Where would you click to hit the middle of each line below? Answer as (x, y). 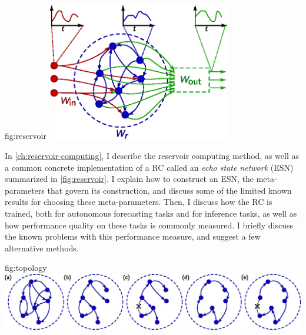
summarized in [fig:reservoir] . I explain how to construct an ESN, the (129, 179)
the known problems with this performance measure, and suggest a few (133, 236)
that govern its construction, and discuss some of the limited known (169, 190)
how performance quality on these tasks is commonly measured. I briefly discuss (149, 225)
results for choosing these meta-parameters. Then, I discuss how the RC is (139, 202)
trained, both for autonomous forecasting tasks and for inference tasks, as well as (151, 213)
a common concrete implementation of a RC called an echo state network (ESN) (149, 167)
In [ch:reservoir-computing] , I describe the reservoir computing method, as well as (152, 155)
